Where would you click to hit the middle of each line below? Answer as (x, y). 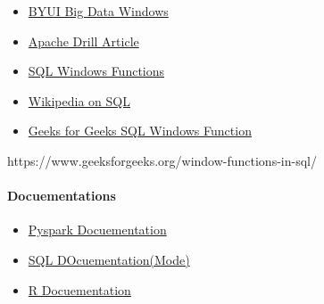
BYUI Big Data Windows (98, 11)
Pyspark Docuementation (97, 230)
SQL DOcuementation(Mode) (109, 259)
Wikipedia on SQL (79, 100)
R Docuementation (79, 289)
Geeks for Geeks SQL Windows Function (140, 131)
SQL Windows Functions (96, 71)
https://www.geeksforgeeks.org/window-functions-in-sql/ (162, 160)
